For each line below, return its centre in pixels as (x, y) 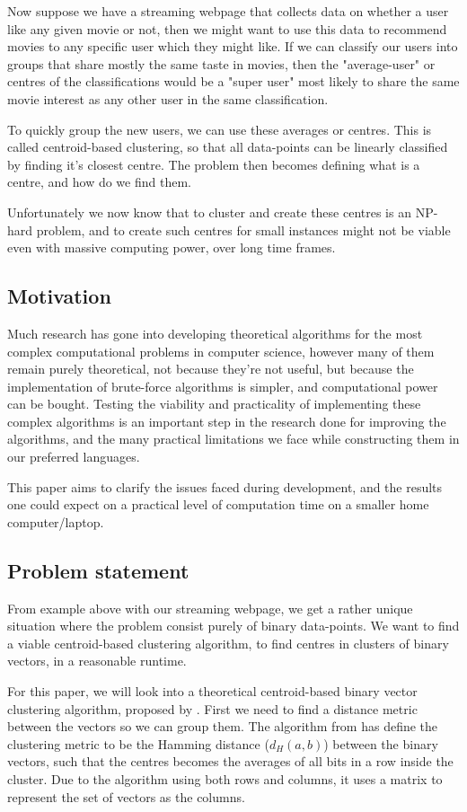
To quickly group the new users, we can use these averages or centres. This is (220, 129)
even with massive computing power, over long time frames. (172, 247)
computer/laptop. (56, 521)
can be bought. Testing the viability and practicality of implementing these (214, 404)
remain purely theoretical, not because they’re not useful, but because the (211, 369)
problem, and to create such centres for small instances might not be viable (243, 229)
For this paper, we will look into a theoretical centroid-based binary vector (212, 691)
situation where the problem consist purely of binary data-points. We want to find (233, 626)
